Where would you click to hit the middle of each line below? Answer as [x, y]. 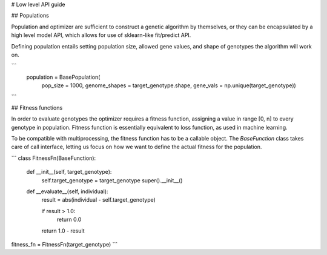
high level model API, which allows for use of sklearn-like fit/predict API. [101, 35]
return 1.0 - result [63, 231]
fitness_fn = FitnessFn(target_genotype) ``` [64, 244]
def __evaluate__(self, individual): [67, 191]
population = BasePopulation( [63, 77]
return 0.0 [69, 220]
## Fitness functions [37, 108]
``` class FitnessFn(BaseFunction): [54, 158]
